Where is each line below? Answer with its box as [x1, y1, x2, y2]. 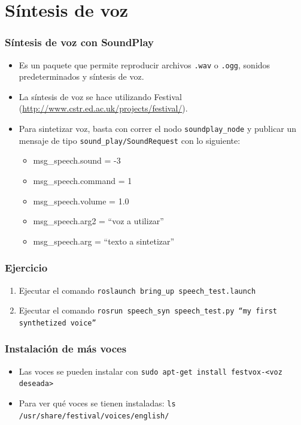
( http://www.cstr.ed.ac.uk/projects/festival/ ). [19, 102, 188, 114]
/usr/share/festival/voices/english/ [19, 411, 169, 420]
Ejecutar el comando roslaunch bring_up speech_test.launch [19, 284, 256, 296]
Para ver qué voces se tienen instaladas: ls [19, 397, 176, 409]
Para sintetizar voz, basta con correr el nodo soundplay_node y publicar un [19, 122, 297, 135]
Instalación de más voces [5, 341, 127, 356]
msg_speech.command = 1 [33, 174, 132, 186]
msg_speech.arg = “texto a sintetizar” [33, 234, 175, 247]
